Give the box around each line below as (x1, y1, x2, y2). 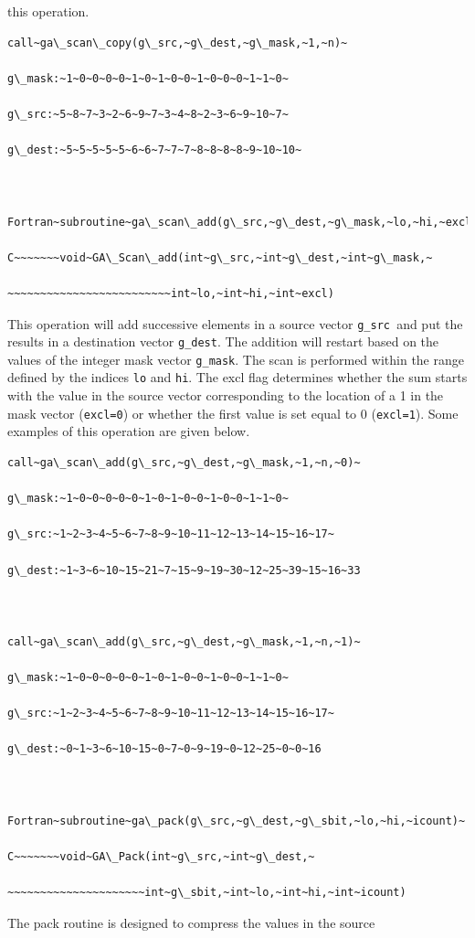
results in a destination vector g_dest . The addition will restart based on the (7, 332, 439, 351)
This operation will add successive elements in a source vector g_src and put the (7, 314, 463, 333)
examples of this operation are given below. (7, 421, 250, 441)
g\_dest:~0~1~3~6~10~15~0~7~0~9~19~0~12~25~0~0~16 (7, 742, 322, 756)
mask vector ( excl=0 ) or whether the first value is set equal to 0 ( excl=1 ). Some (7, 403, 459, 422)
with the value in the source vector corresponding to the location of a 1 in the (7, 386, 444, 405)
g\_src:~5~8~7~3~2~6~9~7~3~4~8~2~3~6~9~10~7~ (7, 107, 289, 121)
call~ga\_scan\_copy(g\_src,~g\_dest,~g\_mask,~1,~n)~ (7, 36, 348, 49)
